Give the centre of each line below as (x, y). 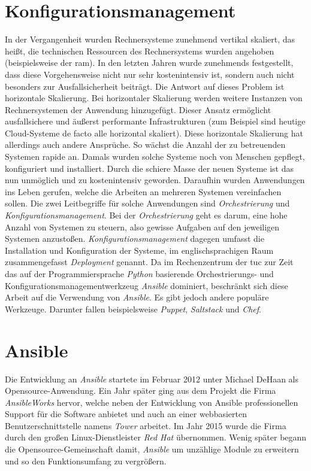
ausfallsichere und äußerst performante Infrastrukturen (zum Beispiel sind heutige (155, 121)
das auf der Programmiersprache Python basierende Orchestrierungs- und (139, 274)
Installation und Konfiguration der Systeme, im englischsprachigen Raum (139, 250)
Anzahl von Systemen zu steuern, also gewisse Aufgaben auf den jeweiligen (142, 227)
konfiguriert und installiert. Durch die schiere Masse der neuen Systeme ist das (150, 168)
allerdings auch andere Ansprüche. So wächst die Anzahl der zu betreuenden (145, 145)
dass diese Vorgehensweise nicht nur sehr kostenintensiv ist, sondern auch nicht (150, 74)
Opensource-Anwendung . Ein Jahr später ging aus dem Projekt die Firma (141, 391)
